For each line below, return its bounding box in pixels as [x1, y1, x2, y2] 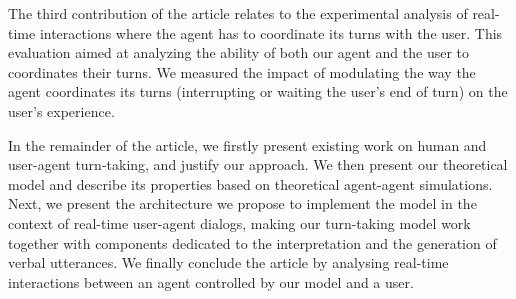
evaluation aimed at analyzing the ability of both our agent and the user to [8, 42, 470, 63]
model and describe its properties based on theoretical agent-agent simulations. [8, 173, 493, 194]
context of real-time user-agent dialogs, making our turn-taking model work [8, 212, 471, 233]
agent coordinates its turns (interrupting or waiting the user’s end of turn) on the [8, 81, 508, 102]
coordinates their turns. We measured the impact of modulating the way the [8, 61, 476, 82]
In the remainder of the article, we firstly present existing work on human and [8, 134, 487, 155]
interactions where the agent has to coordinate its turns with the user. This [39, 22, 503, 43]
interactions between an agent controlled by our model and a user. [8, 271, 414, 292]
